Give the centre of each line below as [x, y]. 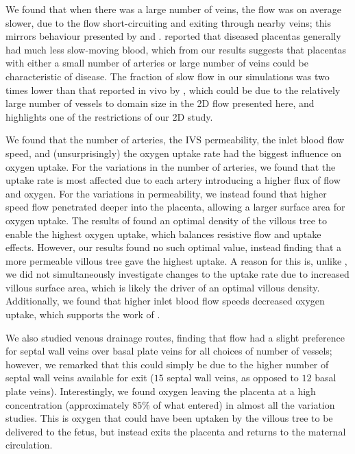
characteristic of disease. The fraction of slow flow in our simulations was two [168, 76]
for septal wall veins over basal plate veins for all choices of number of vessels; [169, 351]
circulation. [29, 445]
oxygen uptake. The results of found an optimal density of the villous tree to [167, 220]
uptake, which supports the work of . [83, 314]
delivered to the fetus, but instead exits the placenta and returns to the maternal [176, 431]
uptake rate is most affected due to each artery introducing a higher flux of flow [173, 180]
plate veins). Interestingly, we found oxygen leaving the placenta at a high [161, 391]
